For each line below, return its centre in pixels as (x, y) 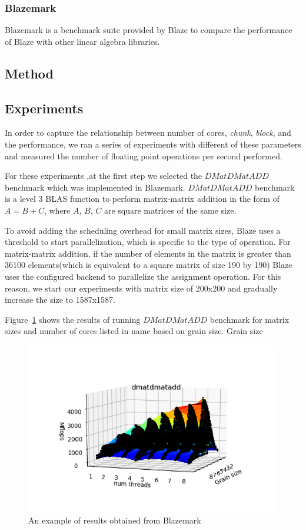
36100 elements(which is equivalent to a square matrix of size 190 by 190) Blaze (149, 265)
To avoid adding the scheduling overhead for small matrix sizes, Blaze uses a (143, 230)
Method (29, 73)
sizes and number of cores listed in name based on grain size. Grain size (134, 331)
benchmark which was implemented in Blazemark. (95, 187)
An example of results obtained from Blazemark (115, 520)
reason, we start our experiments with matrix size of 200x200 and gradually (141, 288)
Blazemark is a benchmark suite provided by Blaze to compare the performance (149, 30)
